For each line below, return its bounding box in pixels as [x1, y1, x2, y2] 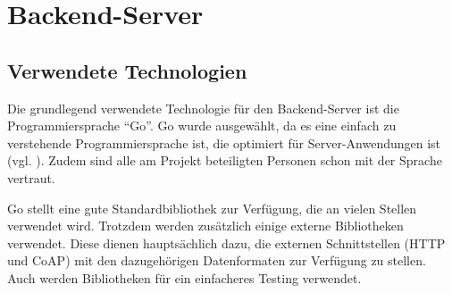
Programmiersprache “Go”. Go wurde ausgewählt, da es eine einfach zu [7, 116, 397, 135]
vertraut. [7, 168, 55, 187]
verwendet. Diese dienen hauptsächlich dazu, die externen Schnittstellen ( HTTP [7, 233, 446, 252]
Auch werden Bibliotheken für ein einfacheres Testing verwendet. [7, 268, 362, 287]
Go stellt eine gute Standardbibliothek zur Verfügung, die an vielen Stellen [7, 198, 417, 217]
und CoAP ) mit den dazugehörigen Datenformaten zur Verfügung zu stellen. [7, 251, 426, 270]
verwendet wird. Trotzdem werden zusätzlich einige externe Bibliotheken [7, 216, 404, 235]
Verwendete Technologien [7, 56, 247, 84]
